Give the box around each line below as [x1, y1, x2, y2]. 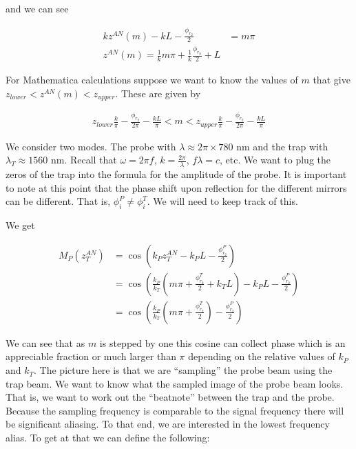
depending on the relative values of [188, 349, 335, 363]
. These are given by [115, 86, 201, 100]
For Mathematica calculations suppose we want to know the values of [6, 72, 298, 87]
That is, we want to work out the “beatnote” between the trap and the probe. [6, 390, 335, 404]
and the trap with [253, 139, 328, 153]
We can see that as [6, 335, 85, 350]
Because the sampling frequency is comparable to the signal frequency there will [6, 403, 344, 417]
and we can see [6, 1, 69, 15]
